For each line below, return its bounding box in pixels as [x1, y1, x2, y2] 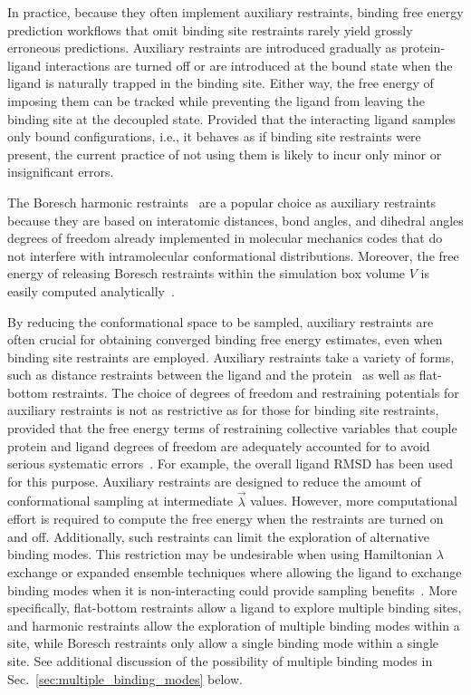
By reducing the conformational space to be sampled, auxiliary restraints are [7, 312, 434, 331]
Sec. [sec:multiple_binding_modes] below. [7, 669, 243, 688]
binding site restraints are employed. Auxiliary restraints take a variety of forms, [7, 347, 455, 366]
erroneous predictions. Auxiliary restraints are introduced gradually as [7, 38, 398, 57]
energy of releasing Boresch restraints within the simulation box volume [7, 264, 406, 283]
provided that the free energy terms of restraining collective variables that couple [7, 419, 457, 438]
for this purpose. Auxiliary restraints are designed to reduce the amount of [7, 471, 421, 490]
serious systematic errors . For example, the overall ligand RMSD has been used [7, 454, 454, 473]
